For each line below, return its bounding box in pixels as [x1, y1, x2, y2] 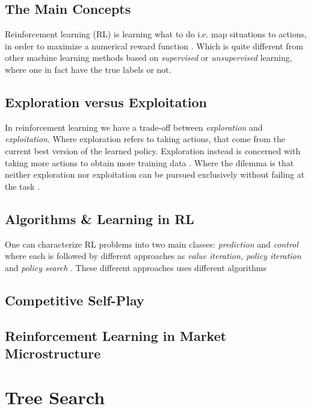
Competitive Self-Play [5, 290, 144, 309]
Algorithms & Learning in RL [5, 209, 194, 228]
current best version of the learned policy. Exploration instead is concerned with [5, 144, 301, 157]
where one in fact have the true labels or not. [5, 63, 171, 75]
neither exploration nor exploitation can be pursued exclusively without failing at [5, 168, 305, 181]
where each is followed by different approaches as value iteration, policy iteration [5, 249, 301, 262]
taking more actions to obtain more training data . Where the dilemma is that [5, 156, 294, 169]
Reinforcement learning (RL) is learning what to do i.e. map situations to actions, [5, 28, 307, 40]
